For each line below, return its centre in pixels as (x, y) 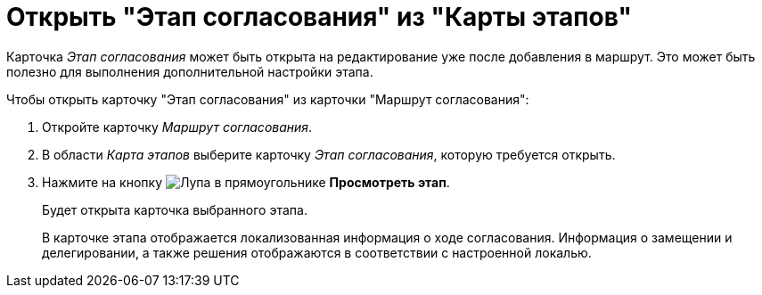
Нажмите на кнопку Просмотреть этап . (246, 182)
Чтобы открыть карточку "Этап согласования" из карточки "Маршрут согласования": (268, 99)
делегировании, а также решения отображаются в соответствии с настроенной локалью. (317, 252)
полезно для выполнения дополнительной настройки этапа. (190, 71)
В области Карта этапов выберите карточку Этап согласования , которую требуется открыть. (329, 154)
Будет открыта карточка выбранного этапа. (175, 209)
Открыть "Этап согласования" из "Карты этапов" (320, 17)
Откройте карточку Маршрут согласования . (177, 127)
